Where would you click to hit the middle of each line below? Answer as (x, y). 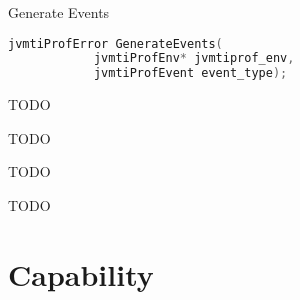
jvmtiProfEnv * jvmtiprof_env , (194, 58)
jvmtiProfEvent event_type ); (190, 73)
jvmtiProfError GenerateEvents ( (115, 43)
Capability (81, 273)
